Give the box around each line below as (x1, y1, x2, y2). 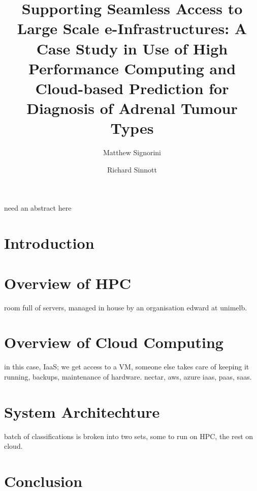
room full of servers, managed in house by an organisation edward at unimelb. (4, 302, 247, 312)
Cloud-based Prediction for (35, 77, 229, 98)
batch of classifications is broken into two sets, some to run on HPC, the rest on (4, 430, 253, 441)
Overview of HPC (4, 272, 132, 293)
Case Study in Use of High (36, 38, 228, 59)
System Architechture (4, 401, 160, 422)
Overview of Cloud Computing (4, 332, 223, 353)
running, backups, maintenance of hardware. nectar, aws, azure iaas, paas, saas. (4, 371, 252, 382)
